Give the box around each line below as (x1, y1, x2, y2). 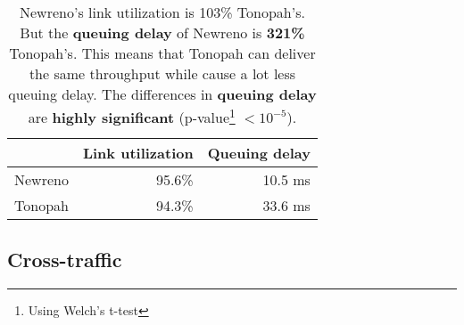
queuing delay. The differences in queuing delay (8, 84, 317, 104)
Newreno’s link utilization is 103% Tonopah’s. (20, 2, 305, 22)
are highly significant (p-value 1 (28, 104, 236, 128)
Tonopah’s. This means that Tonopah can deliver (9, 43, 316, 63)
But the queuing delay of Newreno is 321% (20, 22, 305, 43)
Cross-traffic (7, 245, 122, 272)
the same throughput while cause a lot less (29, 63, 296, 84)
